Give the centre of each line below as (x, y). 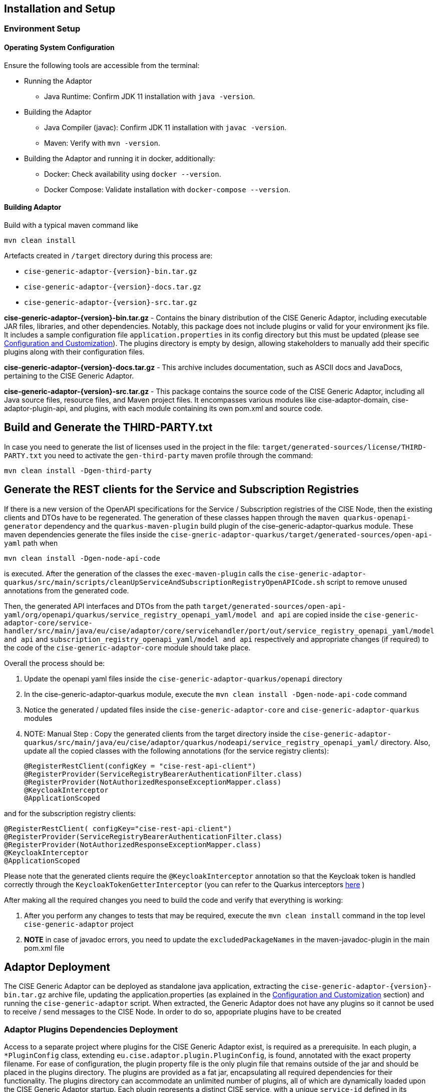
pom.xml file (44, 948)
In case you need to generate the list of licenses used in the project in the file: (132, 447)
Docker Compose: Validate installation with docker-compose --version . (167, 189)
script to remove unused (367, 582)
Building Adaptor (33, 207)
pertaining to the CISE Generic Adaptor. (69, 376)
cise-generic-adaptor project (79, 924)
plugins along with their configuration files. (74, 351)
